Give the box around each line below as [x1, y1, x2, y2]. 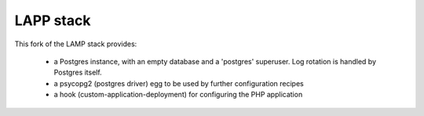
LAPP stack [14, 12, 91, 29]
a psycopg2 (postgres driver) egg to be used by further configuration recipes [53, 78, 304, 88]
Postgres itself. [53, 67, 102, 78]
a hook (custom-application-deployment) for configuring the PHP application [53, 90, 303, 100]
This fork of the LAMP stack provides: [14, 39, 137, 49]
